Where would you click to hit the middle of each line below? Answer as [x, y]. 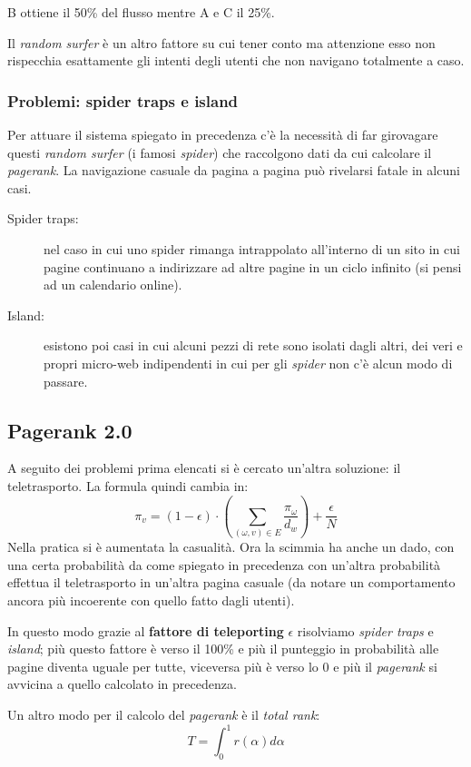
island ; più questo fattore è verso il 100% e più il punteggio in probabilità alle [223, 649]
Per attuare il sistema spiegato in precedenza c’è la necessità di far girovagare [223, 134]
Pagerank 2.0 [70, 430]
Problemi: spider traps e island [123, 100]
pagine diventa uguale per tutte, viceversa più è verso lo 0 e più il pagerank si [222, 666]
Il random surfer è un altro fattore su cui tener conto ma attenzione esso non [221, 42]
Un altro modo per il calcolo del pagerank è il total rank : [164, 714]
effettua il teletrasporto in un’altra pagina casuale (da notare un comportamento [231, 582]
